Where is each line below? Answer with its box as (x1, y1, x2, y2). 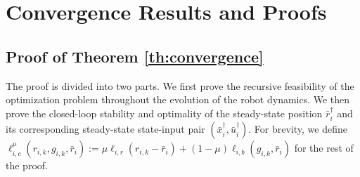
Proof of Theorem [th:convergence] (6, 45, 264, 67)
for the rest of (294, 140, 354, 155)
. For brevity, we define (248, 122, 347, 136)
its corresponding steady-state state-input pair (6, 122, 205, 136)
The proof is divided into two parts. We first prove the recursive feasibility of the (6, 78, 354, 93)
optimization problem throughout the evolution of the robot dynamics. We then (6, 92, 350, 107)
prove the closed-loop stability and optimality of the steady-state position (6, 105, 323, 120)
